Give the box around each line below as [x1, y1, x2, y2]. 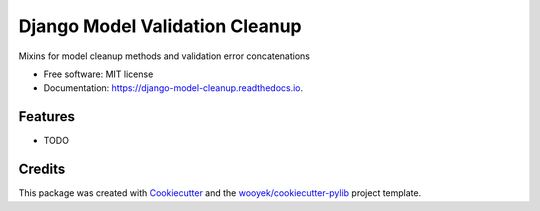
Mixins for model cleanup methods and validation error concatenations [18, 50, 310, 62]
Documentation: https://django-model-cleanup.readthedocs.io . [43, 82, 304, 94]
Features [18, 108, 75, 125]
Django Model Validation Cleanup [18, 15, 302, 37]
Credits [18, 161, 66, 178]
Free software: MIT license [43, 68, 154, 80]
